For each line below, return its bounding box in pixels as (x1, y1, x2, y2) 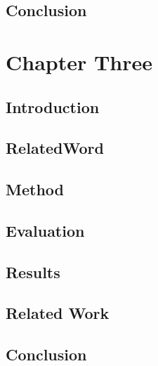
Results (6, 261, 60, 282)
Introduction (6, 96, 100, 117)
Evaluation (6, 219, 85, 241)
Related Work (6, 302, 110, 324)
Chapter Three (6, 47, 153, 76)
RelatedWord (6, 137, 104, 159)
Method (6, 178, 64, 200)
